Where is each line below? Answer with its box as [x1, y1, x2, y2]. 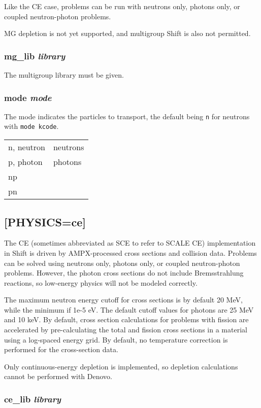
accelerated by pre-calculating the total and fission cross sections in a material [4, 324, 247, 335]
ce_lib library [4, 392, 61, 405]
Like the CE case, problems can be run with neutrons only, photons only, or [4, 1, 240, 11]
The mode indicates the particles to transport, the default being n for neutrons [4, 111, 250, 121]
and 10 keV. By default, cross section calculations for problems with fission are [4, 314, 249, 325]
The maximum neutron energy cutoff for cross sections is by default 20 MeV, [4, 294, 243, 305]
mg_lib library [4, 49, 66, 62]
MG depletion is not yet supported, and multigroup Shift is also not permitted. [4, 28, 251, 39]
